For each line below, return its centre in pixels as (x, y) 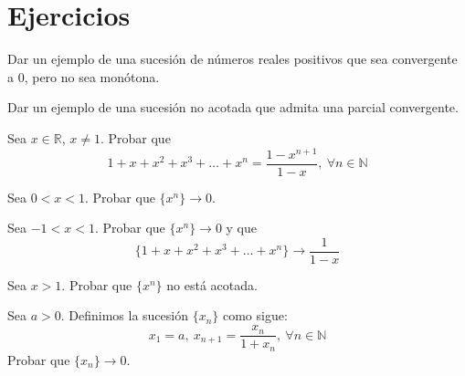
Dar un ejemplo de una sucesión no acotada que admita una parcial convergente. (233, 107)
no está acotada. (212, 284)
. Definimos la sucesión (124, 315)
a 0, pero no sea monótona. (84, 76)
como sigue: (255, 315)
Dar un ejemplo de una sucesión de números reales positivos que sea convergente (232, 59)
